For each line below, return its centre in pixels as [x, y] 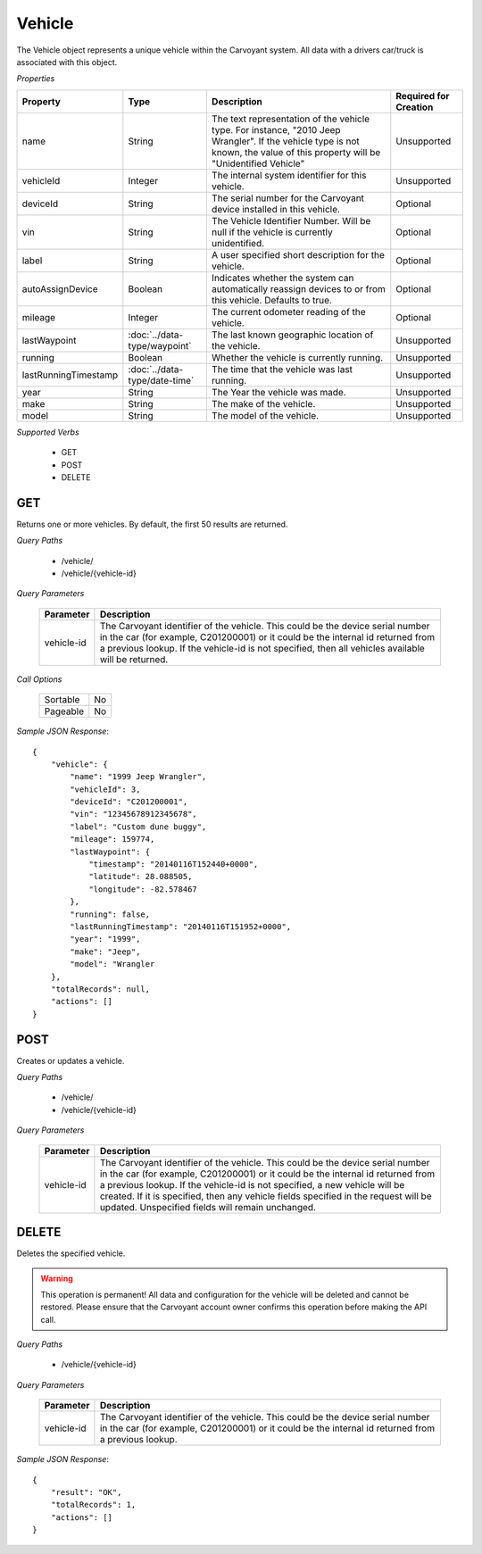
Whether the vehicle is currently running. [297, 357]
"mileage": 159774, [112, 839]
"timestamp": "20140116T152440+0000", [174, 864]
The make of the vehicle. [263, 403]
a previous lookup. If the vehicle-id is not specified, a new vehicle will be [252, 1184]
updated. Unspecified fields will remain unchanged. [208, 1207]
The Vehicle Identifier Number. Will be [291, 220]
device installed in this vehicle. [276, 209]
